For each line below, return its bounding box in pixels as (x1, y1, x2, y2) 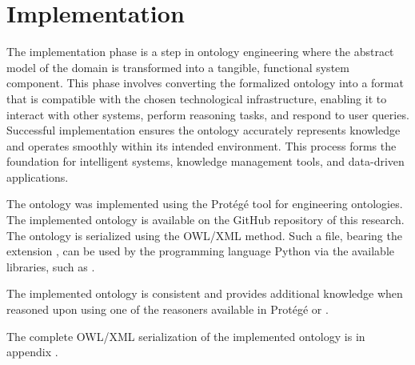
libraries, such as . (6, 258, 95, 275)
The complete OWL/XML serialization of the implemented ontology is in (6, 327, 365, 344)
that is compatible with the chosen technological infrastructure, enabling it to (6, 90, 387, 106)
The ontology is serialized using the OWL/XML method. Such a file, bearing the (6, 227, 402, 243)
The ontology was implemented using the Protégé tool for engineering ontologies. (6, 195, 403, 212)
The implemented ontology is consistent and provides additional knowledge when (6, 285, 403, 302)
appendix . (6, 343, 58, 360)
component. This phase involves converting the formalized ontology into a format (6, 74, 404, 91)
